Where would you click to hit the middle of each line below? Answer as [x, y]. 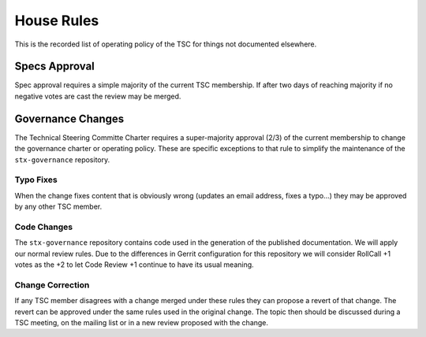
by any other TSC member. [58, 207]
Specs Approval [54, 67]
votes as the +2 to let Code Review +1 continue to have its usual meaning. [134, 265]
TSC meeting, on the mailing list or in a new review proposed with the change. [141, 322]
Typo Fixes [36, 180]
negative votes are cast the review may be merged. [98, 96]
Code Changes [44, 227]
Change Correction [52, 285]
